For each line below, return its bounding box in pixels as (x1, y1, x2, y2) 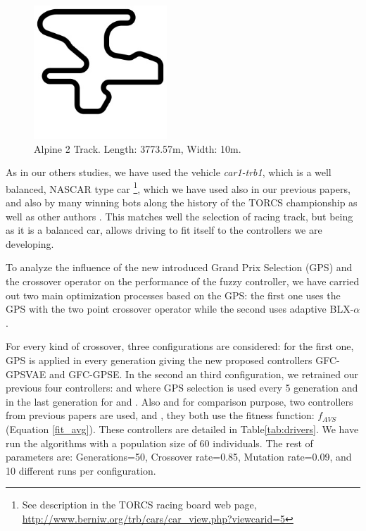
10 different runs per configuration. (6, 463, 156, 477)
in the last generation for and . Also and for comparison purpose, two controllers (6, 394, 353, 408)
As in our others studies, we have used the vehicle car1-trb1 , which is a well (6, 165, 332, 180)
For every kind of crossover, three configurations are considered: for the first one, (6, 339, 354, 354)
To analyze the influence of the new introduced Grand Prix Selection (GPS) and (6, 260, 353, 275)
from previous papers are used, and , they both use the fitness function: (6, 408, 315, 423)
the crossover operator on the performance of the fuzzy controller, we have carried (6, 273, 360, 288)
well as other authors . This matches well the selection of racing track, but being (6, 208, 353, 223)
